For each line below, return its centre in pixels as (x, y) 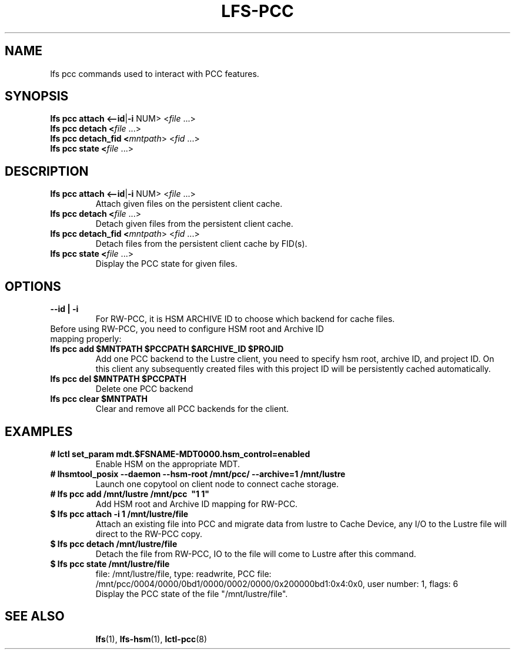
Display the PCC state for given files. (166, 264)
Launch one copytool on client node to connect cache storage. (217, 484)
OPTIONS (33, 286)
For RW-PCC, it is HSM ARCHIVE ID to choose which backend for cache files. (245, 319)
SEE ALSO (35, 616)
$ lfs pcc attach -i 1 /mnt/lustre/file (119, 514)
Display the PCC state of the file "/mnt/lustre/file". (192, 593)
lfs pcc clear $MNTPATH (99, 399)
